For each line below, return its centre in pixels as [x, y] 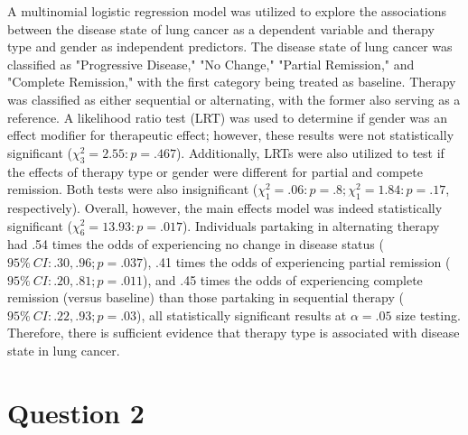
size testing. [428, 315]
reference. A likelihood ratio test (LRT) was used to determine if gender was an [227, 117]
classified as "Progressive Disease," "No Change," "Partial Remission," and [211, 64]
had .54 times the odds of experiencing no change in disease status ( [196, 244]
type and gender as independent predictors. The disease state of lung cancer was [230, 46]
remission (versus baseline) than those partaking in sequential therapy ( [206, 297]
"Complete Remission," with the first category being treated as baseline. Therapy [232, 82]
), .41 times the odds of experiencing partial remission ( [297, 261]
